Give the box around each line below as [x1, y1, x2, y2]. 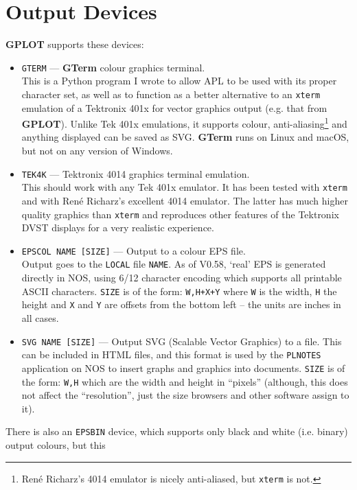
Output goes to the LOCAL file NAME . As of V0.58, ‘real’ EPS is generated [21, 257, 326, 271]
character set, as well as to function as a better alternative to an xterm [21, 86, 321, 101]
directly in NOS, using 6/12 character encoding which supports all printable [21, 270, 342, 285]
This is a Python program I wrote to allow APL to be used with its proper [21, 73, 337, 88]
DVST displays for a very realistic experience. [21, 220, 214, 235]
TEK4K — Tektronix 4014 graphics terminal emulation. [21, 166, 250, 180]
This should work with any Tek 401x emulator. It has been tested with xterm [21, 180, 347, 194]
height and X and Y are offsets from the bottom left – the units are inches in [21, 297, 341, 312]
